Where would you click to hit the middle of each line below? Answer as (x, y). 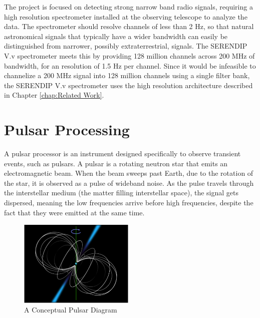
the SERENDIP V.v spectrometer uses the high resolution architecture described (128, 85)
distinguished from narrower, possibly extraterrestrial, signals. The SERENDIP (126, 46)
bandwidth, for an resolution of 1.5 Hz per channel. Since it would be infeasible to (130, 65)
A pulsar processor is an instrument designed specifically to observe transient (122, 153)
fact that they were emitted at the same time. (74, 212)
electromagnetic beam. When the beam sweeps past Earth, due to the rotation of (129, 173)
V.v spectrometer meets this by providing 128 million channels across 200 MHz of (129, 55)
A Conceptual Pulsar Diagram (71, 310)
